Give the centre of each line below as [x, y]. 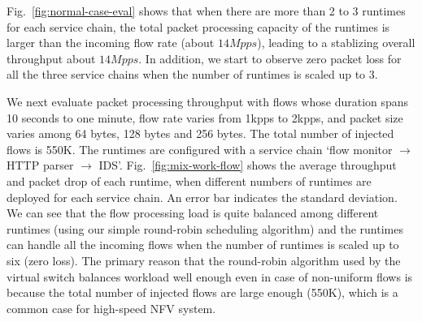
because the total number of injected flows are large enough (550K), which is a [202, 292]
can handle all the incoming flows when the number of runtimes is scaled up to [203, 245]
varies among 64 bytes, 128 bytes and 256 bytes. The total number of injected [200, 133]
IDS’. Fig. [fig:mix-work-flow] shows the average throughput [248, 165]
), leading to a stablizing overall [336, 43]
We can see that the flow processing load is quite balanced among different [193, 213]
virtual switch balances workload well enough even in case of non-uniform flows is [210, 276]
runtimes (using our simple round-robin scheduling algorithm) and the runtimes [205, 228]
